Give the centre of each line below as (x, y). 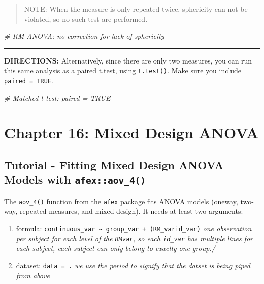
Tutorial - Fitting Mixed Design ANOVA (114, 165)
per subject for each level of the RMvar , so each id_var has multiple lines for (134, 238)
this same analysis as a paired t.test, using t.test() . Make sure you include (123, 70)
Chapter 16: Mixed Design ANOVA (131, 132)
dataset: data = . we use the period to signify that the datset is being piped (133, 265)
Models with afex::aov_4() (75, 180)
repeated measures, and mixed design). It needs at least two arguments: (131, 211)
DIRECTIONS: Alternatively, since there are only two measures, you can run (128, 60)
